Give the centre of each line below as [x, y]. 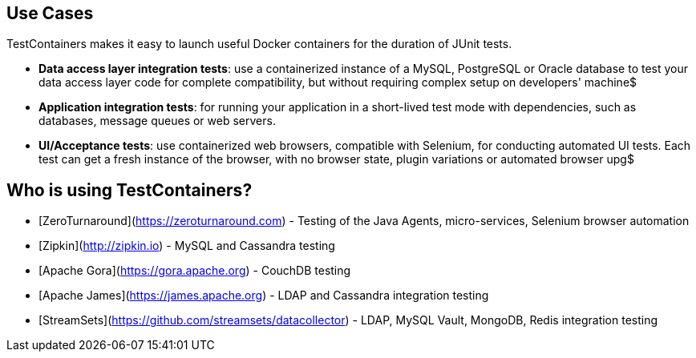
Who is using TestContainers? [129, 190]
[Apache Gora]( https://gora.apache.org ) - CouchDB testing [195, 271]
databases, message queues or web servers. [157, 121]
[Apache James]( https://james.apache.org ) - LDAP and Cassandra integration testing [264, 296]
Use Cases [50, 13]
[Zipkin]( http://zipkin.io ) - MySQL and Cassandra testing [187, 246]
